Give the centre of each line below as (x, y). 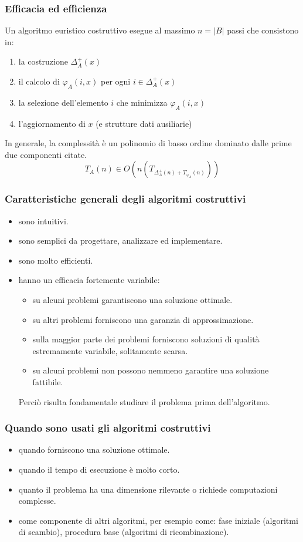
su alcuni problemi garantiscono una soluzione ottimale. (132, 299)
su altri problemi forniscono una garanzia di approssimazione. (143, 319)
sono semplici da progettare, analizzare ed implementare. (120, 240)
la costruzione (43, 61)
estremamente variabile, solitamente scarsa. (110, 350)
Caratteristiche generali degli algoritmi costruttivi (125, 199)
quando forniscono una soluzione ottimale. (94, 450)
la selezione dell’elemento (63, 102)
